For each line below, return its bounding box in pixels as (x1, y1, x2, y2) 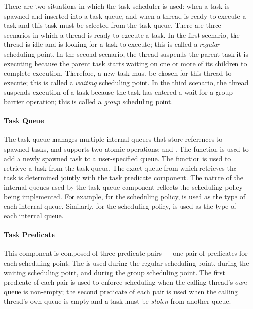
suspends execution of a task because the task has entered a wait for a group (4, 87, 233, 97)
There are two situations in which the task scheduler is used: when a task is (4, 1, 230, 11)
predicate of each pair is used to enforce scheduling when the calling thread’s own (4, 277, 247, 287)
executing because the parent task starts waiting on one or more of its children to (4, 58, 247, 68)
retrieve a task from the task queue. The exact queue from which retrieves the (4, 163, 236, 173)
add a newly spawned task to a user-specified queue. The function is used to (4, 153, 231, 163)
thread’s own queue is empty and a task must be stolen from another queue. (4, 296, 231, 306)
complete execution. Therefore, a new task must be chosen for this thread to (4, 68, 232, 78)
